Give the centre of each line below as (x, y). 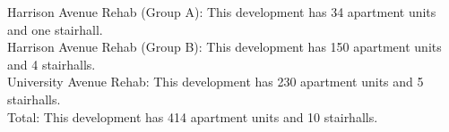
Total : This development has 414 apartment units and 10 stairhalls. (193, 116)
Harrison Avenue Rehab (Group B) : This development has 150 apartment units (224, 47)
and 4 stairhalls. (52, 64)
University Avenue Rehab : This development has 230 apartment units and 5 (216, 82)
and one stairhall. (55, 29)
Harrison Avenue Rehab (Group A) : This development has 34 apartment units (222, 12)
